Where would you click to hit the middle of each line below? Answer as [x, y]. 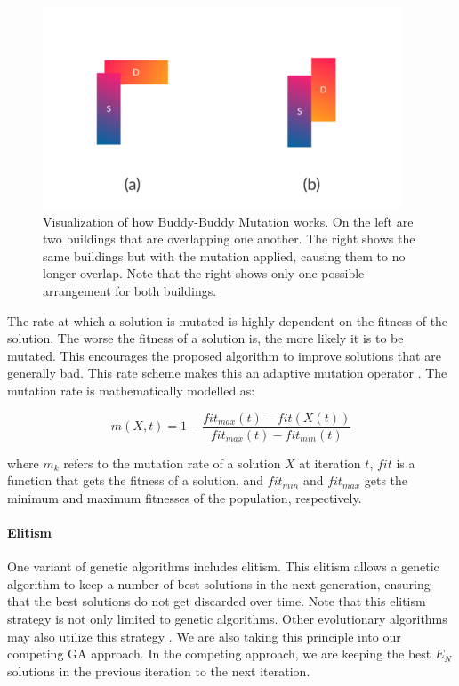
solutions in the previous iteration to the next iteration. [159, 670]
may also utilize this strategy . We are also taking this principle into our [204, 636]
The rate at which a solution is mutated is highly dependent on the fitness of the [228, 320]
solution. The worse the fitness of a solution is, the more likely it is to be [205, 338]
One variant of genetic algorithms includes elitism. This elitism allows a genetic [223, 566]
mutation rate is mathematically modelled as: [131, 390]
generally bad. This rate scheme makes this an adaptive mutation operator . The [227, 373]
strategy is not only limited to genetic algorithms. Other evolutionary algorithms [227, 618]
